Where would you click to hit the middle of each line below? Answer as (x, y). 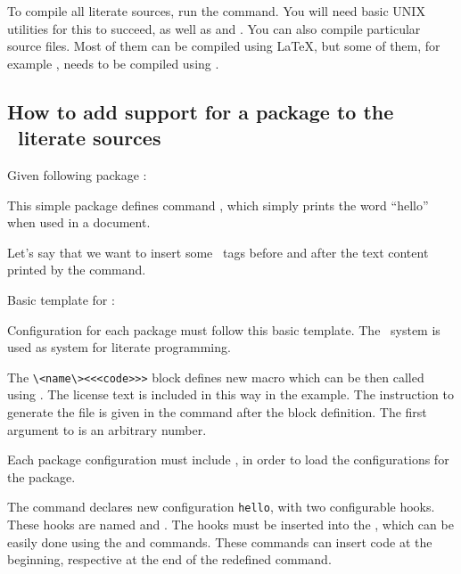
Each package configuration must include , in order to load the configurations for (228, 459)
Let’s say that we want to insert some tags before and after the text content (218, 252)
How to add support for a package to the (201, 111)
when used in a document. (79, 222)
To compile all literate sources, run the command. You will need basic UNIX (216, 11)
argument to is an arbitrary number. (107, 429)
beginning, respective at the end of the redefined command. (169, 559)
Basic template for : (61, 299)
